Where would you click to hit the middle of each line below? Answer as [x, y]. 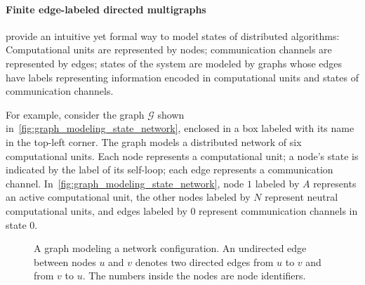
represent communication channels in [278, 210]
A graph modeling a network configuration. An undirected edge [170, 248]
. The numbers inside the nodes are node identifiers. [194, 276]
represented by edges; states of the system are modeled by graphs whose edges [174, 63]
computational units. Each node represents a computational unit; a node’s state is [182, 155]
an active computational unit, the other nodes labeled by [128, 197]
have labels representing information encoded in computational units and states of [182, 77]
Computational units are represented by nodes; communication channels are [169, 49]
